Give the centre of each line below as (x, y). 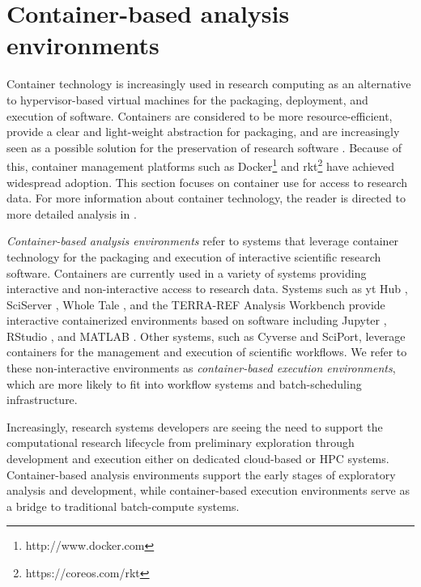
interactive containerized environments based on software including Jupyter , (197, 320)
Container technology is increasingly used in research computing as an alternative (209, 84)
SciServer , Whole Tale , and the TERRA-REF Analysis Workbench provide (196, 304)
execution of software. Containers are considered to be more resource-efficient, (200, 115)
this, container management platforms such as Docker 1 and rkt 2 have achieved (200, 165)
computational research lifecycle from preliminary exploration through (181, 442)
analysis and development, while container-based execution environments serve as (208, 490)
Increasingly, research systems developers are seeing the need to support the (195, 426)
